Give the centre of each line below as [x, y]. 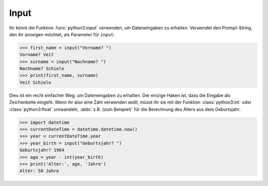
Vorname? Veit [37, 55]
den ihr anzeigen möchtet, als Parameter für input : [62, 34]
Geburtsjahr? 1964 [42, 150]
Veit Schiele [35, 82]
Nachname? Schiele [42, 69]
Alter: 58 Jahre [39, 171]
